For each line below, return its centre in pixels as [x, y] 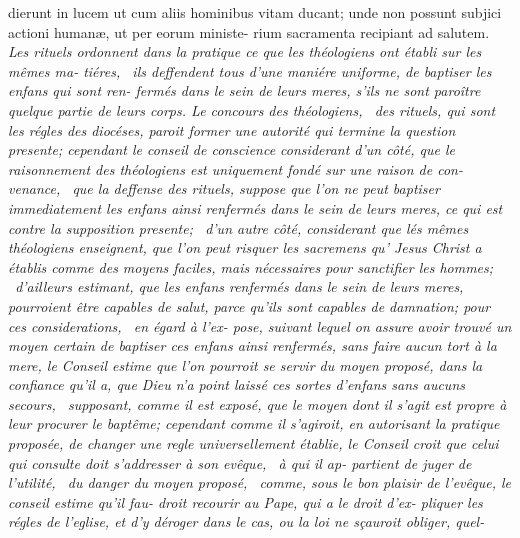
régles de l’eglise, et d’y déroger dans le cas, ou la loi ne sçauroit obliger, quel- [246, 521]
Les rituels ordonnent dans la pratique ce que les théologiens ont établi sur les [245, 51]
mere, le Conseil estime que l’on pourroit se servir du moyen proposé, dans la [245, 364]
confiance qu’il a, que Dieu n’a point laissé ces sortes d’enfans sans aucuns [236, 384]
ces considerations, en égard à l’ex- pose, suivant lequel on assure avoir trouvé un [260, 325]
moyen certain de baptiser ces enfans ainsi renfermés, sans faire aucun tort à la [252, 345]
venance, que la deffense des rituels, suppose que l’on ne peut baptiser [224, 188]
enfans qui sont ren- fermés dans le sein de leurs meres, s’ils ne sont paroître [244, 90]
